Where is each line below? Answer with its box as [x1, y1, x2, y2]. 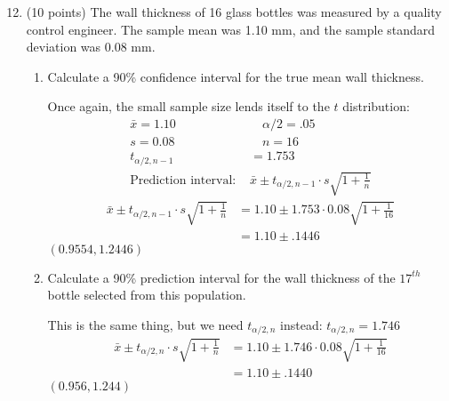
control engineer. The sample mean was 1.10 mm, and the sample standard [26, 20, 436, 38]
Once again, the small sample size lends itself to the [47, 97, 330, 116]
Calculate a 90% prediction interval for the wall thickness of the [47, 268, 396, 286]
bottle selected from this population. [47, 285, 246, 304]
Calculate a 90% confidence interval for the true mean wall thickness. [47, 67, 424, 85]
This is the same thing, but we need [47, 315, 244, 333]
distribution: [342, 97, 410, 116]
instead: [280, 315, 323, 333]
